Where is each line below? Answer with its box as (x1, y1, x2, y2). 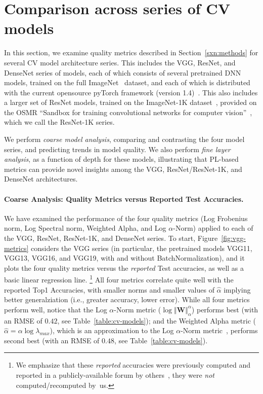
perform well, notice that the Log (4, 304, 107, 314)
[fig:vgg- (221, 233, 246, 243)
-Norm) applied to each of (173, 223, 253, 233)
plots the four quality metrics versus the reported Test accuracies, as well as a (4, 262, 244, 273)
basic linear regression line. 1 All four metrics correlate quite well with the (4, 273, 234, 285)
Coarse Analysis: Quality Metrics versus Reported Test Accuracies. (4, 193, 244, 204)
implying (224, 284, 251, 295)
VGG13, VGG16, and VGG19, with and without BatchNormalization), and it (4, 253, 245, 263)
